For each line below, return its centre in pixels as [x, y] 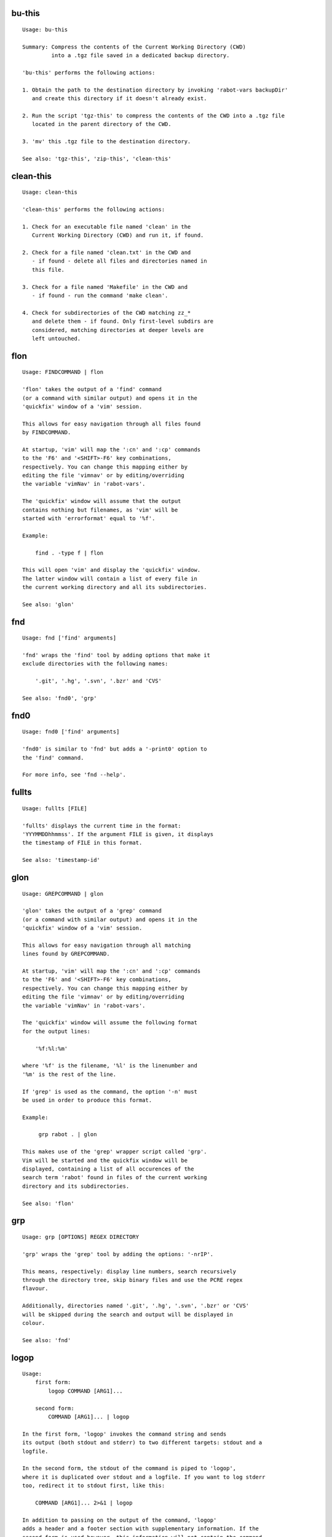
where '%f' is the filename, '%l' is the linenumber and [110, 1066]
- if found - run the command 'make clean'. [100, 295]
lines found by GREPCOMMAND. [66, 954]
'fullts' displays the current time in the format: [102, 826]
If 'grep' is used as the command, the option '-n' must [110, 1092]
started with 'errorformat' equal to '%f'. [89, 518]
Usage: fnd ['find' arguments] [69, 638]
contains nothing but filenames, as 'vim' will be [100, 510]
